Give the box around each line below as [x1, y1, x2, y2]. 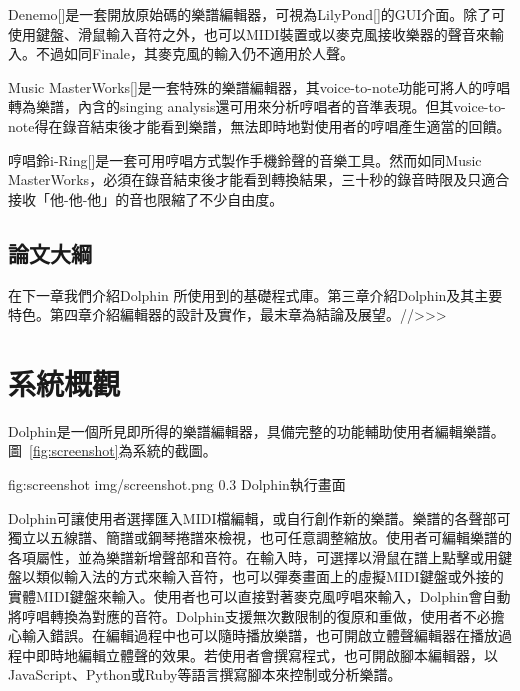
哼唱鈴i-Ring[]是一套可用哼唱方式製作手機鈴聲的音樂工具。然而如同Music [8, 149, 482, 170]
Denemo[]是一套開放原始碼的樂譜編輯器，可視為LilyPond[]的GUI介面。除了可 [8, 4, 506, 24]
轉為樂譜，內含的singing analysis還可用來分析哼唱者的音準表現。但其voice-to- [8, 96, 506, 117]
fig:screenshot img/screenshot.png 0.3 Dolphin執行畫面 [8, 474, 346, 495]
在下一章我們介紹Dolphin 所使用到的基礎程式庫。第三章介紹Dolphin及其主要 [8, 284, 503, 305]
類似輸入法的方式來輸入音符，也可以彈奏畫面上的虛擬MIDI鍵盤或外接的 [35, 566, 504, 587]
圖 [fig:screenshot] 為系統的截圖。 [8, 440, 217, 461]
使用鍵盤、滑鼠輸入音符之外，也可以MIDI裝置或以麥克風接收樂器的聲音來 [8, 23, 490, 44]
